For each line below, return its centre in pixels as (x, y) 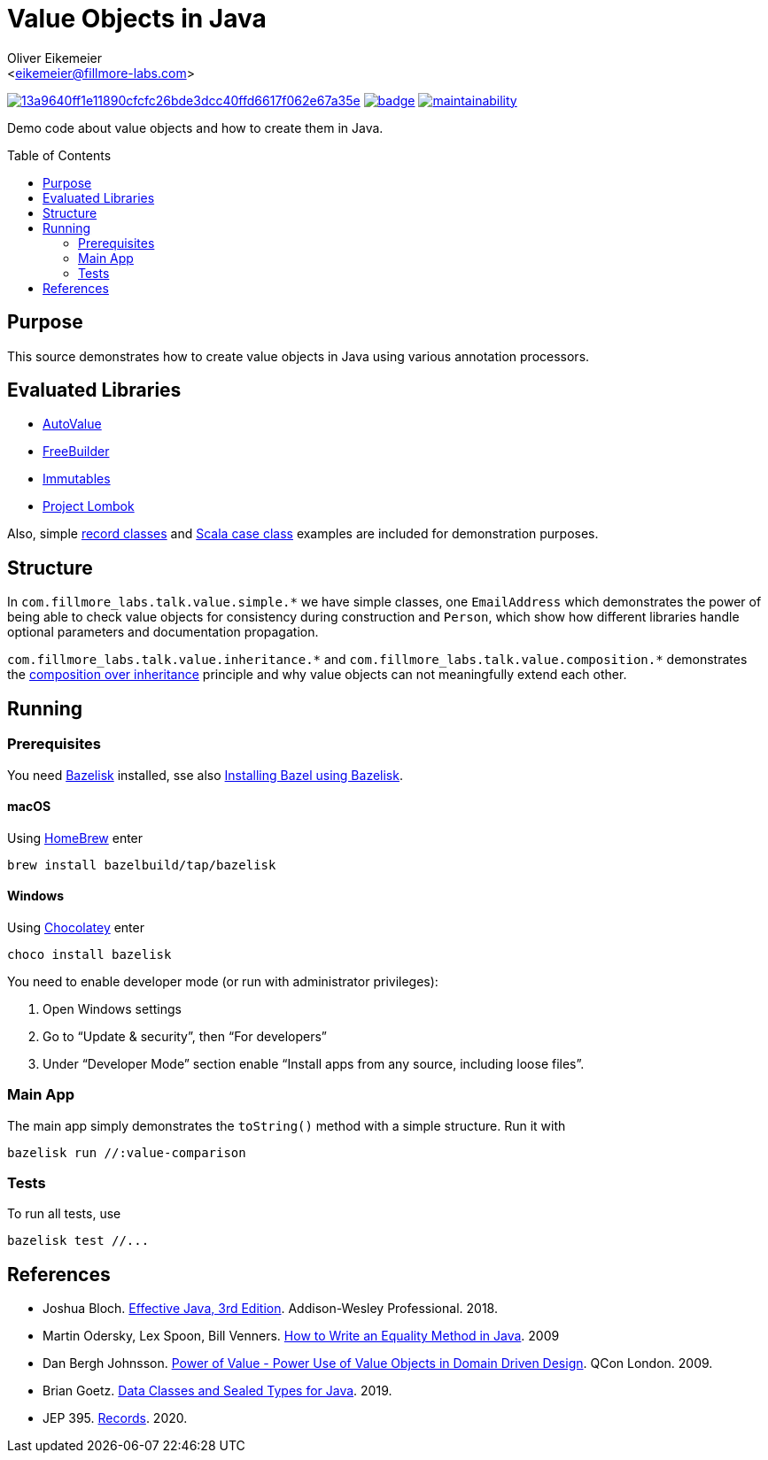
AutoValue (72, 424)
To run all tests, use (64, 1214)
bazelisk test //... (78, 1241)
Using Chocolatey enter (76, 927)
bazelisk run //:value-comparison (127, 1152)
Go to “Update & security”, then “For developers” (185, 1036)
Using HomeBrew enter (75, 838)
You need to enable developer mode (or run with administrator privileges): (223, 981)
